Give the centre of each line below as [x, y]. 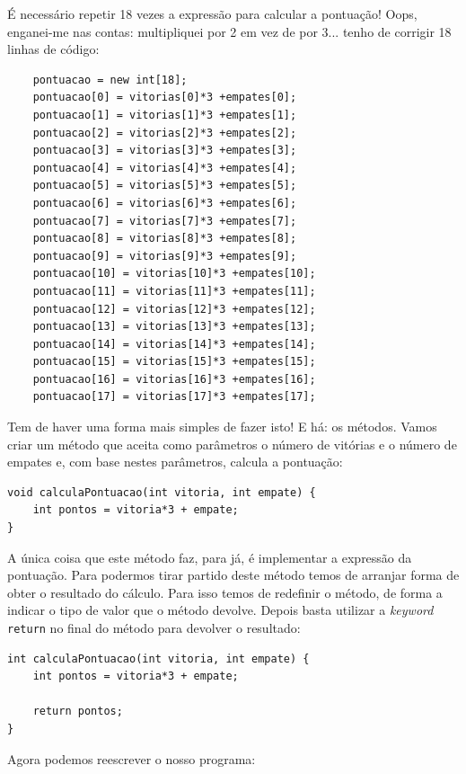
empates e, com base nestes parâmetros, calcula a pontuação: [175, 462]
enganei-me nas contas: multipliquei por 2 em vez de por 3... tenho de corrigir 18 [229, 31]
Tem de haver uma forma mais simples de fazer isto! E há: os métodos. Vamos [222, 427]
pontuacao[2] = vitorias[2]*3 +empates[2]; [165, 133]
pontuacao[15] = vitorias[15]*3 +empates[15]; [174, 362]
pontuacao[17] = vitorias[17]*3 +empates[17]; [174, 397]
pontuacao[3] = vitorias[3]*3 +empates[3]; [165, 151]
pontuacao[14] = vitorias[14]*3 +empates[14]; [174, 344]
